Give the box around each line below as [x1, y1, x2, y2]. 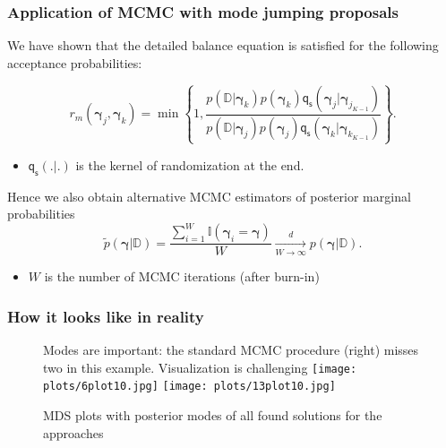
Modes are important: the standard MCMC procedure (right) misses [43, 340, 419, 359]
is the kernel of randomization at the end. [75, 155, 304, 174]
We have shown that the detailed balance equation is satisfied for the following [7, 36, 439, 55]
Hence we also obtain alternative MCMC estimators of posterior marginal [7, 186, 411, 205]
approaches [43, 423, 104, 442]
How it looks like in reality [7, 305, 204, 327]
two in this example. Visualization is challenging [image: [43, 358, 357, 376]
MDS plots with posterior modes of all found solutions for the [43, 406, 382, 425]
